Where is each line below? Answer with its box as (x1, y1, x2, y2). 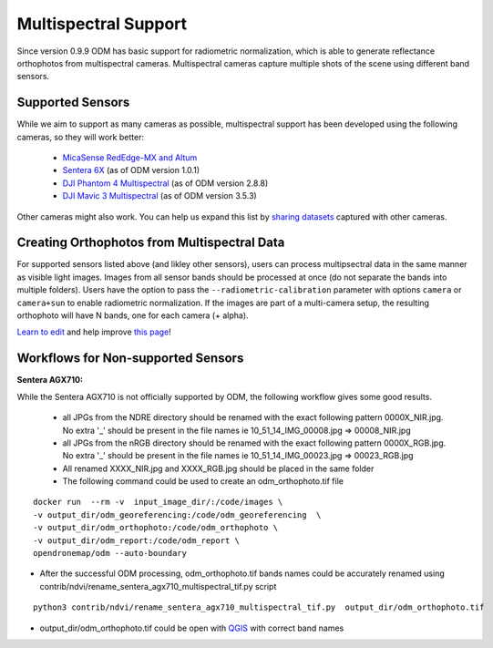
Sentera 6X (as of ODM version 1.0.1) (62, 165, 200, 176)
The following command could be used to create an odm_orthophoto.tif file (62, 476, 344, 487)
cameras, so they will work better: (16, 131, 145, 142)
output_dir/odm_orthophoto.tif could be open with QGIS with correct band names (39, 622, 344, 633)
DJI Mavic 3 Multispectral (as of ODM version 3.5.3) (62, 190, 257, 201)
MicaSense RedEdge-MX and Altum (62, 152, 198, 163)
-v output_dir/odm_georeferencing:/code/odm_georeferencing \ (33, 509, 322, 519)
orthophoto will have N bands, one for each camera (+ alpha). (16, 310, 250, 321)
